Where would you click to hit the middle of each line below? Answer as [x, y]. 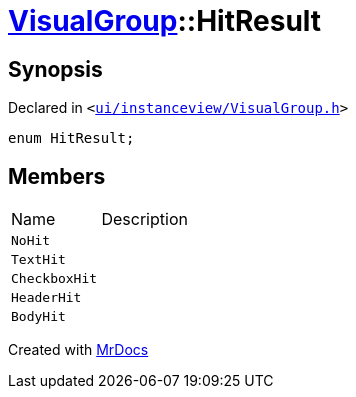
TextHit [38, 260]
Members [57, 176]
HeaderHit [46, 298]
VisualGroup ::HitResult [165, 21]
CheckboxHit [54, 279]
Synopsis [55, 69]
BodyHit [38, 317]
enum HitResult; [71, 138]
